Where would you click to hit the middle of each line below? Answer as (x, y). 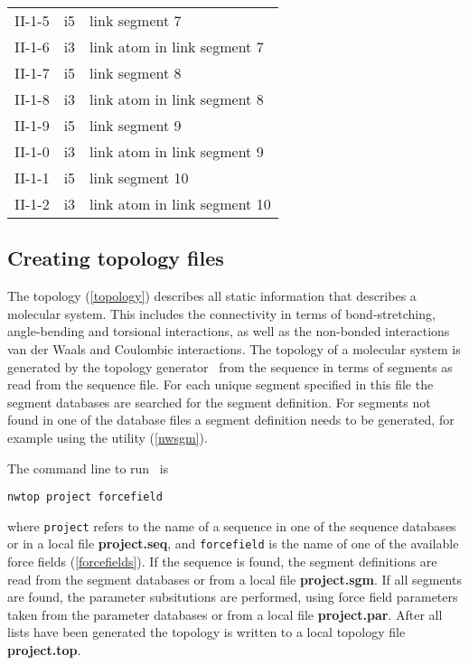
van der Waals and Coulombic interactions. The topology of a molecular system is (234, 348)
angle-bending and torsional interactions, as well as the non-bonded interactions (229, 331)
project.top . (44, 650)
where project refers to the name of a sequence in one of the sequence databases (232, 525)
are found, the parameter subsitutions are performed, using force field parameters (233, 597)
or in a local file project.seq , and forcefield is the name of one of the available (233, 543)
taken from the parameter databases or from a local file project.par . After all (225, 614)
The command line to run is (88, 468)
